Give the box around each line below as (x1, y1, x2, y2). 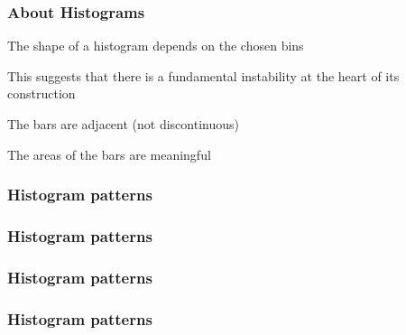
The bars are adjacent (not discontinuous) (7, 115, 239, 133)
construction (7, 84, 76, 103)
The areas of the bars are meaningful (7, 144, 211, 163)
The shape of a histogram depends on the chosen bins (7, 36, 304, 55)
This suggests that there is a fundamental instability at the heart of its (7, 66, 400, 85)
